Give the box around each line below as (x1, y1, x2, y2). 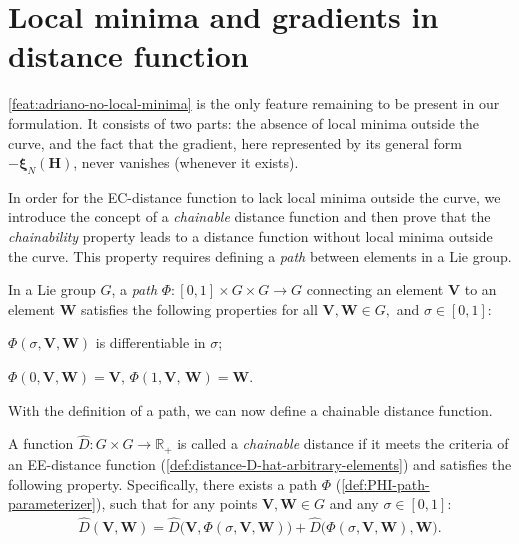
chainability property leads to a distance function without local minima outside (8, 226, 493, 247)
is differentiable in (95, 332, 206, 353)
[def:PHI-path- (341, 473, 430, 494)
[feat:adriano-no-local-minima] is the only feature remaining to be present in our (8, 93, 500, 114)
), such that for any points (96, 493, 258, 514)
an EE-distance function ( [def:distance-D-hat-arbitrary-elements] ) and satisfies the (8, 453, 512, 474)
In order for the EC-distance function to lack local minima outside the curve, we (8, 186, 501, 207)
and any (329, 493, 379, 514)
